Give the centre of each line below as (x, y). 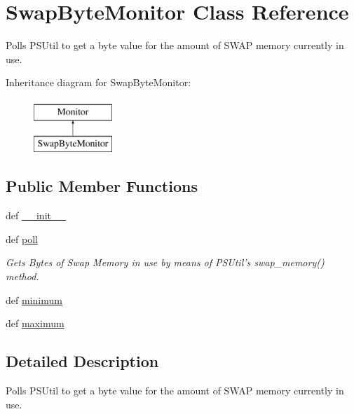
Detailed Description (82, 361)
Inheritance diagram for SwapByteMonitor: (98, 82)
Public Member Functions (102, 186)
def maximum (35, 323)
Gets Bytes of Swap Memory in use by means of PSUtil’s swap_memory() (165, 262)
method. (22, 276)
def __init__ (36, 215)
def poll (22, 239)
